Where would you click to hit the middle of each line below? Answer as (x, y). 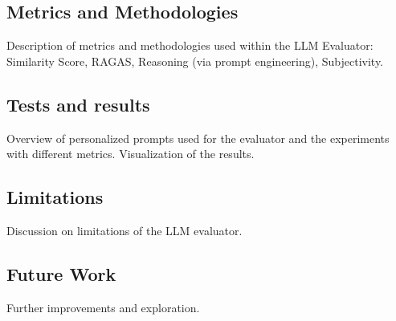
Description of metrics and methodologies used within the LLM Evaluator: (190, 45)
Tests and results (78, 104)
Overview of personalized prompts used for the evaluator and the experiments (198, 138)
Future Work (61, 273)
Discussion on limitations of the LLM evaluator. (125, 230)
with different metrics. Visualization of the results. (131, 154)
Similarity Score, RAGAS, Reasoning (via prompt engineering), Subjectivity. (195, 61)
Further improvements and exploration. (103, 307)
